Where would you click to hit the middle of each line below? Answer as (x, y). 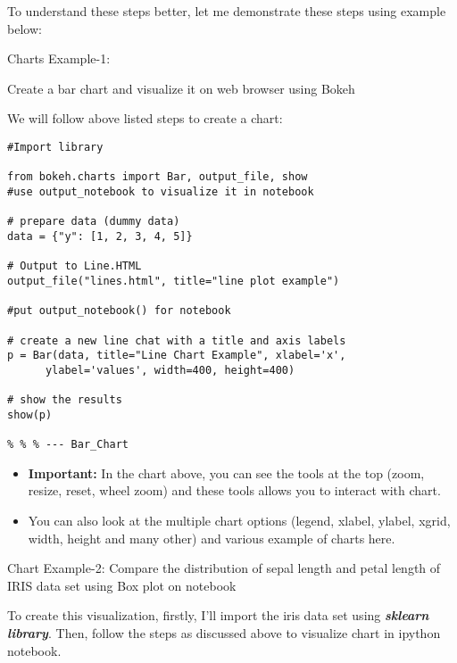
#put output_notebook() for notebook (119, 311)
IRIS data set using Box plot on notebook (122, 585)
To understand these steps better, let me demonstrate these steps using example (227, 11)
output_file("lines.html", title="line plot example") (174, 281)
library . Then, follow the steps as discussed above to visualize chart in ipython (224, 632)
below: (25, 28)
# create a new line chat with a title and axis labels (177, 340)
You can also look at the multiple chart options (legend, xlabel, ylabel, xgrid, (239, 520)
